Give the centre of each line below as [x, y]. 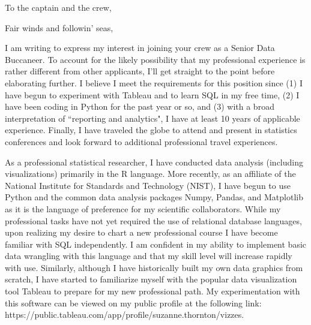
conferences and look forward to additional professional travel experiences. [141, 141]
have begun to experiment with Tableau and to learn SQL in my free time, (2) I [152, 94]
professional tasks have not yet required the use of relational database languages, [153, 220]
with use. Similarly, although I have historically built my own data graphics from [154, 267]
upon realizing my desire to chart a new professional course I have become [141, 232]
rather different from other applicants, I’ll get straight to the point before [140, 71]
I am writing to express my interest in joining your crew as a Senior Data [140, 48]
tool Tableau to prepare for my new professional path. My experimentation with [152, 291]
